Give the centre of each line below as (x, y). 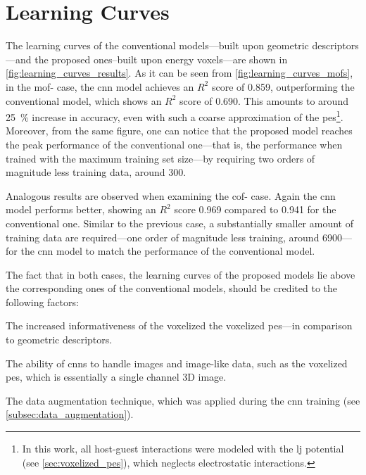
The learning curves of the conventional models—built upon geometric (157, 45)
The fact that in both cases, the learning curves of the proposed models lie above (181, 274)
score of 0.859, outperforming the (283, 86)
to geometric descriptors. (59, 340)
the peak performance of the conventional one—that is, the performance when (174, 144)
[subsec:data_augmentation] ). (70, 414)
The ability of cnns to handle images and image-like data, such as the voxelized (177, 363)
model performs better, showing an (81, 209)
